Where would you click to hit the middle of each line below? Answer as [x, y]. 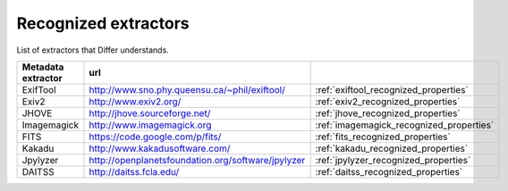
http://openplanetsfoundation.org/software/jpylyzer [197, 160]
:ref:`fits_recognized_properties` [383, 137]
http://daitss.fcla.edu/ [134, 171]
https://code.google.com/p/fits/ [155, 137]
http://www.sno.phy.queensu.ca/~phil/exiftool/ [187, 89]
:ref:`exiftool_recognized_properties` [392, 89]
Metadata [43, 67]
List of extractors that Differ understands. [93, 50]
